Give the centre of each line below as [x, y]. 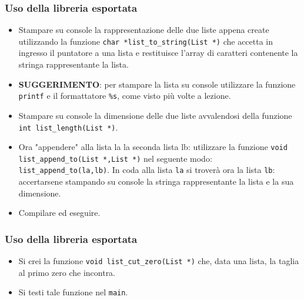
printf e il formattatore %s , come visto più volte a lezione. [125, 96]
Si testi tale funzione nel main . [73, 292]
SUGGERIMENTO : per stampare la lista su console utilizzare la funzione [157, 84]
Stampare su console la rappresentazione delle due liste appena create [144, 30]
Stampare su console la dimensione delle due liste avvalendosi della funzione [155, 115]
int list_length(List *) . [68, 127]
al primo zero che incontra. [67, 272]
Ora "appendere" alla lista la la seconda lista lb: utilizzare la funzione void [153, 147]
